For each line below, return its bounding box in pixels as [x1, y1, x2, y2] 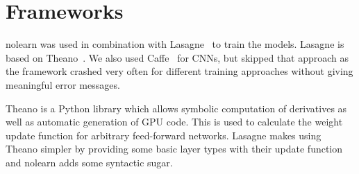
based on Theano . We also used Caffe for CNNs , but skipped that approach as [6, 50, 349, 64]
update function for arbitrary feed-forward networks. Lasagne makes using [6, 128, 322, 142]
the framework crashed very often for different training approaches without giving [6, 64, 353, 78]
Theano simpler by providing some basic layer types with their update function [6, 141, 343, 156]
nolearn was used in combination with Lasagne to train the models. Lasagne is [6, 37, 344, 51]
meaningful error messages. [6, 77, 120, 92]
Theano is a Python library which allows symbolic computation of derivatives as [6, 101, 347, 115]
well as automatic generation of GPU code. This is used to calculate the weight [6, 114, 343, 129]
